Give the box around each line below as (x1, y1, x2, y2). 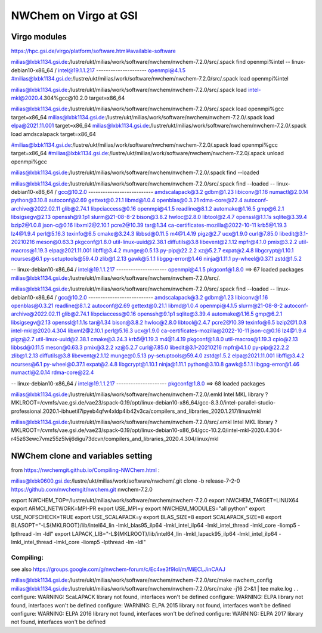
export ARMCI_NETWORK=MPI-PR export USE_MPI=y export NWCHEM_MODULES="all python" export (11, 505, 265, 512)
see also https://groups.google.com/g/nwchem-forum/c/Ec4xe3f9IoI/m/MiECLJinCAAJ (11, 566, 226, 573)
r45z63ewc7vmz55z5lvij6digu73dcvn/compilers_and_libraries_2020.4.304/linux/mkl (11, 435, 219, 442)
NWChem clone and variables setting (11, 450, 153, 461)
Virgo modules (11, 32, 67, 42)
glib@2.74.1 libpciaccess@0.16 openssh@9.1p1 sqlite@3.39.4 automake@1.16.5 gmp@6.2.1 (61, 310, 283, 317)
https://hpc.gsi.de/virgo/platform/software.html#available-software (11, 48, 176, 55)
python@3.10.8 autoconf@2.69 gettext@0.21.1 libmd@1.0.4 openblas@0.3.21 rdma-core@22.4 (11, 197, 243, 204)
